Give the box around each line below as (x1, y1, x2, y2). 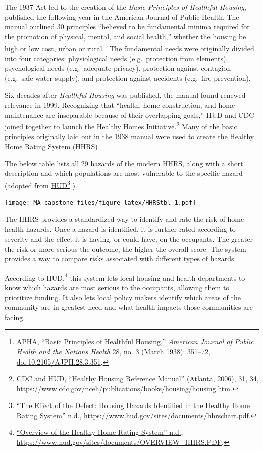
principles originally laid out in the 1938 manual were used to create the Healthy (5, 131, 254, 142)
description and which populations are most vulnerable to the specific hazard (5, 168, 243, 178)
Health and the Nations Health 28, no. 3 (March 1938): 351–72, (16, 346, 211, 356)
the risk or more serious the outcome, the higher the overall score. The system (5, 243, 246, 254)
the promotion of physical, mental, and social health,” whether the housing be (5, 31, 246, 41)
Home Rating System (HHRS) (5, 141, 98, 152)
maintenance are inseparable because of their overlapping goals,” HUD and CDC (5, 109, 254, 120)
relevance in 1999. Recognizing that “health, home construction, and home (5, 100, 235, 110)
